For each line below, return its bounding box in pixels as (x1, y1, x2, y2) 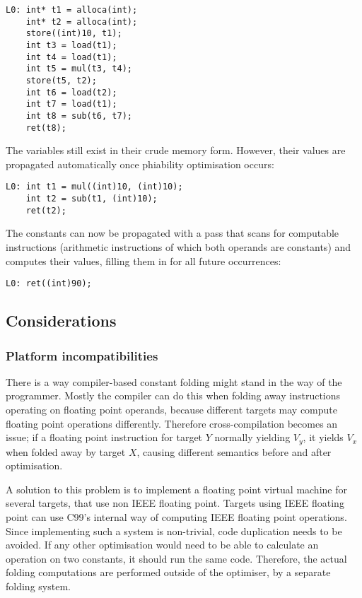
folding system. (6, 578, 71, 593)
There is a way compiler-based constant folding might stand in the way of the (6, 374, 342, 389)
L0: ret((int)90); (6, 279, 92, 289)
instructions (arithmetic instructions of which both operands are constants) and (6, 239, 351, 254)
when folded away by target (6, 444, 126, 459)
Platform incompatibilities (6, 346, 158, 364)
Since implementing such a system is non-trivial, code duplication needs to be (6, 523, 342, 538)
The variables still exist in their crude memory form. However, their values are (6, 143, 346, 158)
